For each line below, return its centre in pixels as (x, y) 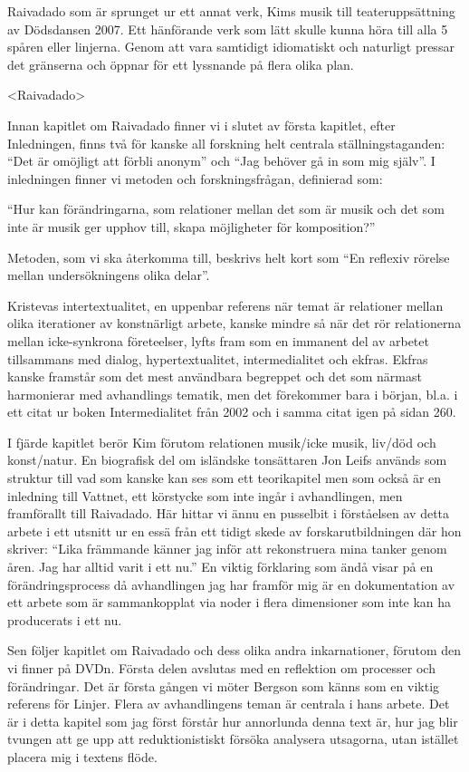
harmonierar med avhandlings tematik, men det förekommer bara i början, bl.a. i (233, 394)
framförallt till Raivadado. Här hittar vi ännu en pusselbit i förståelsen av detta (229, 513)
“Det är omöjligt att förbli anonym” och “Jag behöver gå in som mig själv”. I (221, 161)
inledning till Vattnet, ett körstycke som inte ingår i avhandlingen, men (205, 495)
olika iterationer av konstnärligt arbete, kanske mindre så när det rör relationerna (234, 323)
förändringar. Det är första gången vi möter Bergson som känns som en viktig (224, 685)
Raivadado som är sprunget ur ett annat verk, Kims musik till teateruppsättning (231, 11)
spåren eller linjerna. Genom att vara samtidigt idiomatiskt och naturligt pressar (231, 47)
